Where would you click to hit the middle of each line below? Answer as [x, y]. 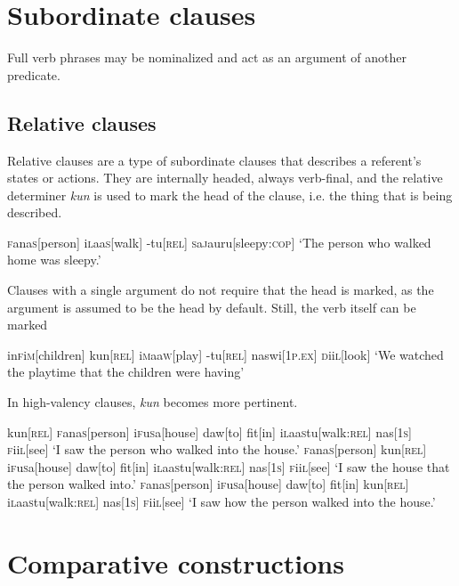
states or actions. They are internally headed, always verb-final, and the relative [225, 178]
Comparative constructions [176, 562]
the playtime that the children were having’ [126, 372]
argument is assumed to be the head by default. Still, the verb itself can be [212, 307]
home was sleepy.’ [54, 260]
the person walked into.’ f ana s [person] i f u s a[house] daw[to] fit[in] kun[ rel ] [208, 484]
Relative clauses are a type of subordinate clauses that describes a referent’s [214, 160]
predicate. [34, 74]
